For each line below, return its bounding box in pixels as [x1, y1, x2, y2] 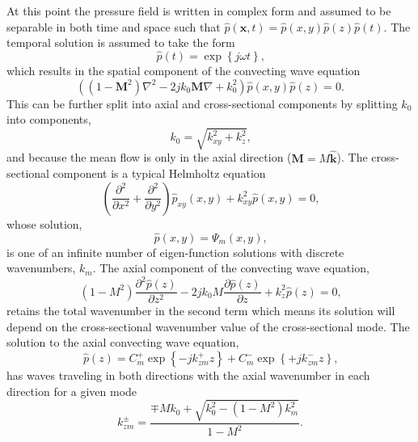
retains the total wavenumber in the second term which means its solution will [6, 302, 395, 319]
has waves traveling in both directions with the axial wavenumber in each [6, 367, 370, 384]
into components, [6, 111, 91, 128]
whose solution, [6, 215, 82, 232]
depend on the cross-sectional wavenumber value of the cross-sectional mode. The [6, 318, 410, 335]
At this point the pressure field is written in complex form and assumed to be [6, 2, 391, 19]
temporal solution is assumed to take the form [6, 34, 235, 51]
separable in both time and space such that [6, 18, 221, 35]
